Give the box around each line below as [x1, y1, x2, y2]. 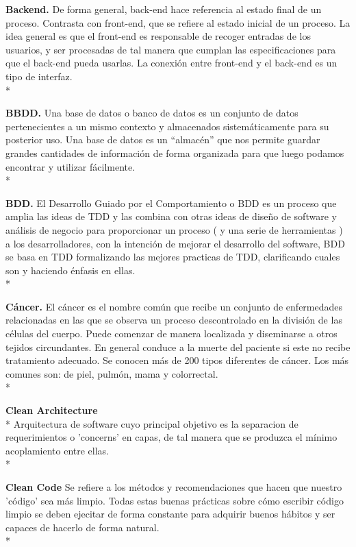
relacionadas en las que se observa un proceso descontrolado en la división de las [5, 313, 342, 327]
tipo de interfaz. [5, 69, 73, 83]
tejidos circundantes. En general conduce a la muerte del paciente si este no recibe [5, 339, 351, 354]
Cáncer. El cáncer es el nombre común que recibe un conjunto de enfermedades [5, 299, 343, 313]
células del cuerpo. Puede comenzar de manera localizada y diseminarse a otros [5, 326, 338, 341]
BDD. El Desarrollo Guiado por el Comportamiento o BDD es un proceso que [5, 195, 337, 210]
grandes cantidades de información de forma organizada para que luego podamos [5, 145, 344, 160]
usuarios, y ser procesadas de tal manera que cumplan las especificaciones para [5, 42, 336, 56]
